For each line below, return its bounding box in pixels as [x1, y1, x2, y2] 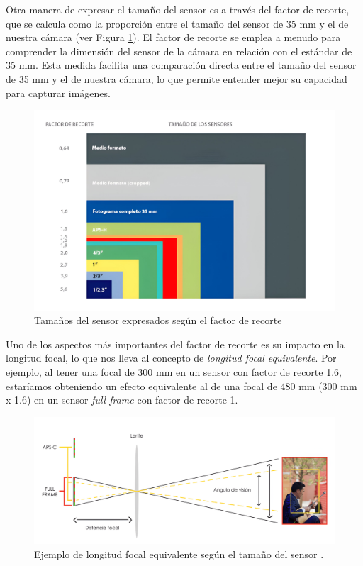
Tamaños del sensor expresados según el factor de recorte [34, 313, 282, 328]
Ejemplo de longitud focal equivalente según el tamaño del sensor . [34, 547, 324, 561]
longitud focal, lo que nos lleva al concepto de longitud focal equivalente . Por [6, 350, 337, 365]
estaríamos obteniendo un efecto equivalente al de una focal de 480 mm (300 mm [6, 378, 357, 393]
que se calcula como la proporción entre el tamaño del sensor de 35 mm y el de [6, 16, 349, 30]
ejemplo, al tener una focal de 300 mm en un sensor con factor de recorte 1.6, [6, 364, 342, 379]
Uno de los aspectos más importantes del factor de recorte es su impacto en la [6, 336, 345, 351]
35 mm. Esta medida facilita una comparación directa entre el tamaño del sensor [6, 57, 357, 72]
